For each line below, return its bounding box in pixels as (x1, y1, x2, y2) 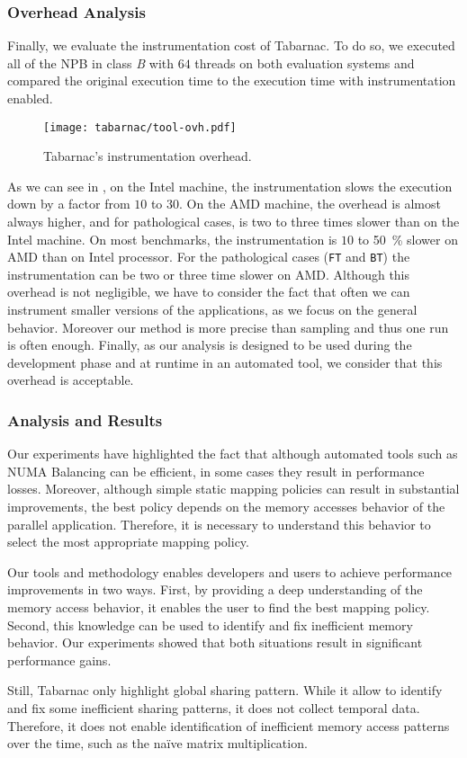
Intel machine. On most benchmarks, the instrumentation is (7, 229, 337, 248)
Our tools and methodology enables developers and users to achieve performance (7, 562, 453, 581)
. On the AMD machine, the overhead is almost (179, 194, 441, 213)
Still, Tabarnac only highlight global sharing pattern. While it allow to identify (7, 681, 443, 700)
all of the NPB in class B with (7, 53, 175, 72)
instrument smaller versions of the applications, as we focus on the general (7, 300, 418, 319)
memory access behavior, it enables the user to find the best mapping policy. (7, 598, 430, 616)
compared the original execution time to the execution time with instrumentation (7, 71, 456, 90)
